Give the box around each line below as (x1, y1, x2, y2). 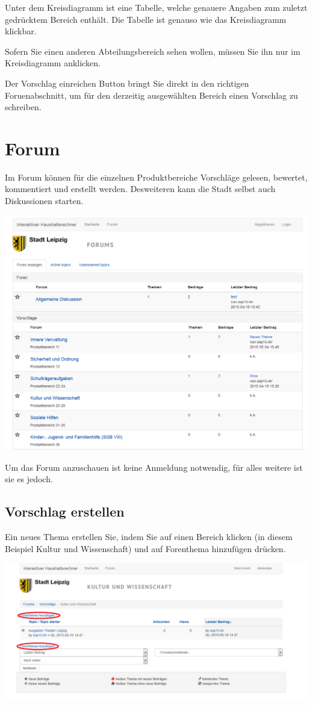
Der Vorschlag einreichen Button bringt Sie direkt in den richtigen (5, 76, 249, 89)
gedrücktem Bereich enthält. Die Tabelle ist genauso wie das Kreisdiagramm (5, 13, 287, 25)
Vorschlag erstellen (5, 502, 125, 521)
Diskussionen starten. (5, 194, 84, 207)
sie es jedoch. (5, 473, 53, 485)
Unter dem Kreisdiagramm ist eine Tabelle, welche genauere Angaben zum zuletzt (5, 1, 308, 13)
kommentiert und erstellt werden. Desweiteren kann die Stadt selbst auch (5, 182, 276, 195)
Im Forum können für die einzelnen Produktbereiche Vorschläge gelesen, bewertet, (5, 170, 308, 183)
